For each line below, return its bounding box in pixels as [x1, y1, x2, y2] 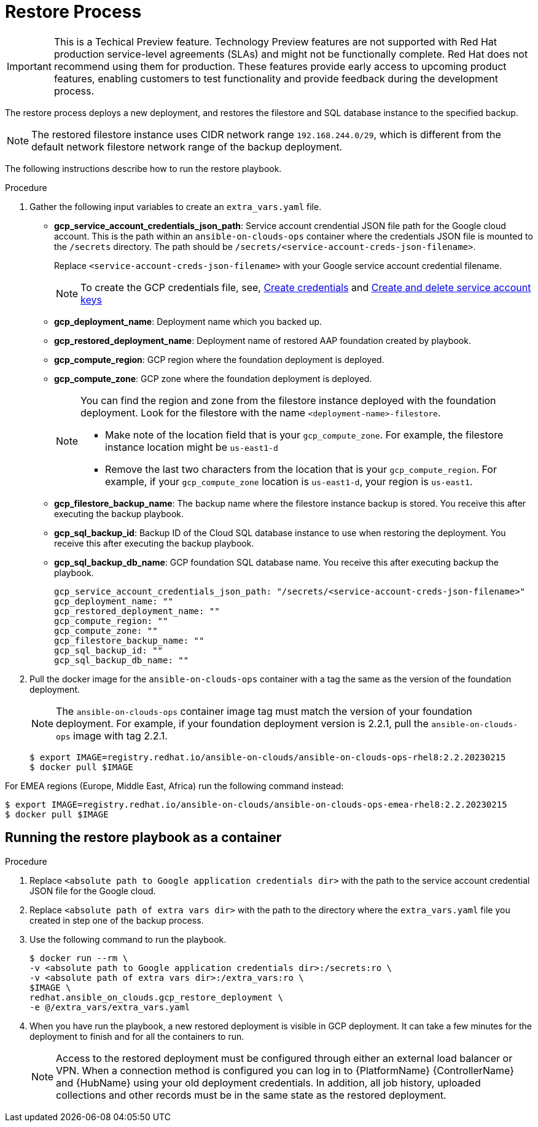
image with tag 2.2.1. [73, 729, 168, 742]
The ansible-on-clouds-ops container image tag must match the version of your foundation [56, 704, 472, 717]
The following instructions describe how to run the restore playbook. [5, 163, 282, 174]
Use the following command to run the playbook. [29, 934, 227, 945]
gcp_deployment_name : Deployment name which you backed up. [54, 316, 322, 327]
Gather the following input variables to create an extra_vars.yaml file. [29, 201, 322, 212]
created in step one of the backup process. [29, 914, 204, 926]
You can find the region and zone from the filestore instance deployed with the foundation [80, 394, 496, 407]
